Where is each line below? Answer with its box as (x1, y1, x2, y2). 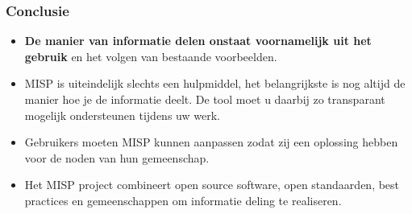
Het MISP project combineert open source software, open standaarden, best (24, 176, 400, 193)
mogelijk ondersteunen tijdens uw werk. (24, 106, 220, 123)
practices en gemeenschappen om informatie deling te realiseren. (24, 191, 342, 208)
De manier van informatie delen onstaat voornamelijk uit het (24, 32, 372, 49)
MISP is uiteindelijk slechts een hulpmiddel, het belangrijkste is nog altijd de (24, 75, 406, 92)
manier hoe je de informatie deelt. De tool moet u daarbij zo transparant (24, 91, 385, 107)
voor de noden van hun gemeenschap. (24, 149, 210, 166)
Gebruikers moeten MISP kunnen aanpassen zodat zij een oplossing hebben (24, 134, 398, 150)
